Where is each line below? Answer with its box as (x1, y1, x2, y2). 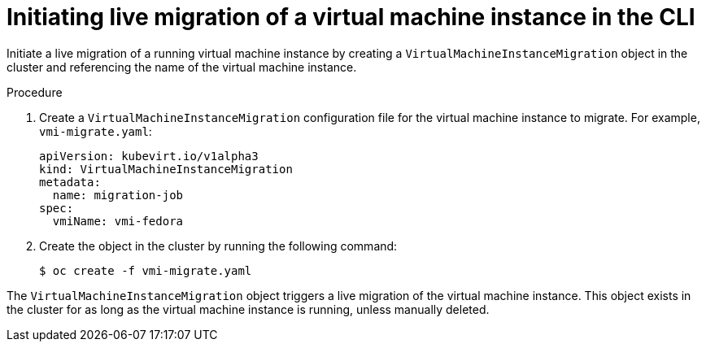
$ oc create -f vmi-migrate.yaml (39, 263, 252, 277)
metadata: (39, 175, 101, 189)
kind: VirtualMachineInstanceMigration (39, 162, 293, 176)
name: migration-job (52, 188, 184, 202)
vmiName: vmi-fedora (52, 214, 184, 228)
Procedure (7, 85, 63, 99)
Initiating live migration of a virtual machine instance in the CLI (7, 3, 695, 31)
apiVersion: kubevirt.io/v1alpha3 (39, 149, 259, 163)
